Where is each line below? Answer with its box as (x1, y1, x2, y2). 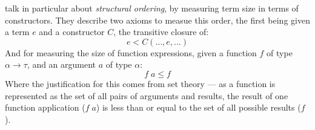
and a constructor (39, 25, 105, 38)
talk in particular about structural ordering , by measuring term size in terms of (5, 2, 299, 14)
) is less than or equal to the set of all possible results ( (96, 101, 301, 114)
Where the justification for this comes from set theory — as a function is (5, 77, 276, 89)
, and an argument (27, 58, 96, 71)
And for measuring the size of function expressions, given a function (5, 46, 257, 59)
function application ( (5, 101, 85, 114)
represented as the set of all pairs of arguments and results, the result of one (5, 89, 288, 102)
